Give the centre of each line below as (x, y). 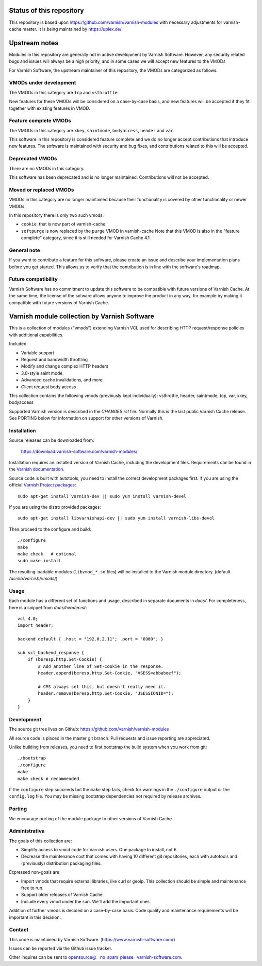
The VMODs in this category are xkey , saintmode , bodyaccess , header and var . (92, 130)
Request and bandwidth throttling (55, 359)
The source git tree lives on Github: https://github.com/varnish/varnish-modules (89, 729)
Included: (18, 344)
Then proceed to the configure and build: (50, 529)
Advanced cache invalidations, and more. (63, 380)
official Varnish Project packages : (42, 485)
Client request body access (49, 387)
